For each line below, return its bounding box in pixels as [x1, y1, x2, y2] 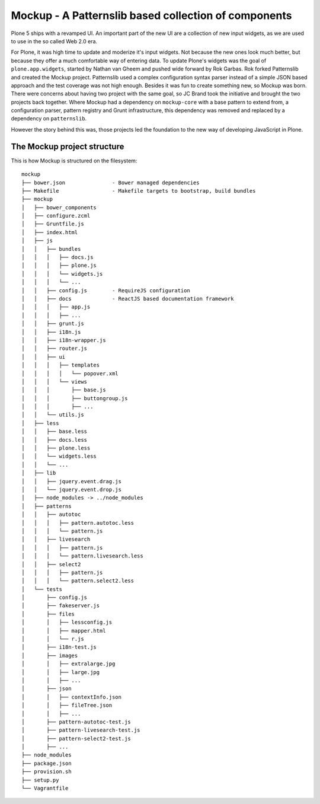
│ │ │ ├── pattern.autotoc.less [21, 519, 135, 526]
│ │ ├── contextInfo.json [21, 694, 121, 700]
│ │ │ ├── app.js [21, 304, 91, 311]
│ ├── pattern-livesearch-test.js [21, 727, 140, 733]
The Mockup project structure [11, 141, 124, 151]
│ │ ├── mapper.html [21, 627, 106, 634]
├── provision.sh [21, 768, 72, 775]
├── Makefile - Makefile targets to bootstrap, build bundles [21, 187, 256, 194]
